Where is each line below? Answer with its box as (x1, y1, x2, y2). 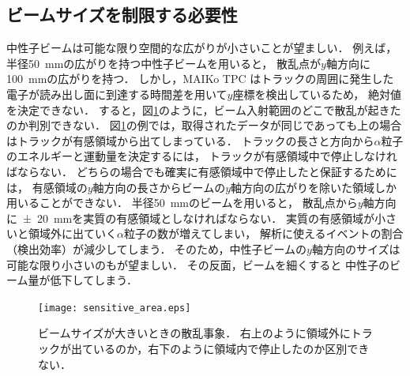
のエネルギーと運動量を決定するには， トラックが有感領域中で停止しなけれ (6, 148, 397, 164)
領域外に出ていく (28, 225, 117, 242)
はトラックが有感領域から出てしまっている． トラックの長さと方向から (6, 132, 374, 149)
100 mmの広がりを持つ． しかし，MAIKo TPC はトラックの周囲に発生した (6, 70, 394, 87)
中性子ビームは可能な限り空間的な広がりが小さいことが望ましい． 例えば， (6, 39, 397, 56)
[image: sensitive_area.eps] (38, 302, 191, 314)
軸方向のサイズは (311, 240, 401, 257)
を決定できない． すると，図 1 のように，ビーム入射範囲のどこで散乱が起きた (6, 101, 401, 118)
